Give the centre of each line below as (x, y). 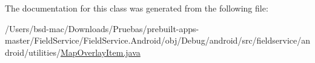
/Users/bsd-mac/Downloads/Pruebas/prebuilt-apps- (102, 28)
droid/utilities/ (33, 52)
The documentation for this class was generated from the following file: (137, 8)
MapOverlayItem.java (100, 52)
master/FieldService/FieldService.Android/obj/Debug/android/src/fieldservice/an (157, 40)
